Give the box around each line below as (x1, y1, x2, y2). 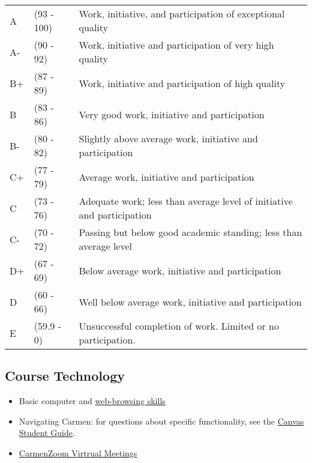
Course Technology (5, 366, 125, 385)
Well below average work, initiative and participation (79, 294, 302, 309)
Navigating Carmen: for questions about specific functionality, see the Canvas (19, 414, 304, 427)
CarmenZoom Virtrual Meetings (19, 446, 137, 459)
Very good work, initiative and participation (79, 107, 265, 121)
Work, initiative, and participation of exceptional (79, 7, 285, 20)
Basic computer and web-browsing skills (19, 395, 166, 407)
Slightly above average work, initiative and (79, 132, 258, 145)
